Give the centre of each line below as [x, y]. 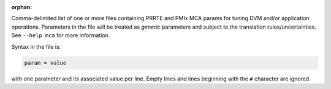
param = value [45, 63]
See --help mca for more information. [61, 35]
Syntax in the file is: [36, 46]
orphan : [22, 7]
